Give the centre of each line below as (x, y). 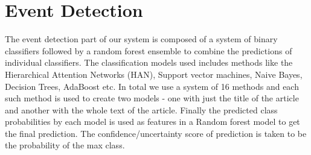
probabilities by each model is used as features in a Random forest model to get (152, 122)
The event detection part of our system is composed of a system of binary (141, 39)
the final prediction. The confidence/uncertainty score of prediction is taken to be (156, 133)
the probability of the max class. (65, 145)
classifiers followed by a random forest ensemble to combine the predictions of (149, 50)
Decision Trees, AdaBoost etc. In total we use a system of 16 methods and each (152, 86)
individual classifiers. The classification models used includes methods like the (149, 62)
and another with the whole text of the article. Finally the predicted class (141, 109)
